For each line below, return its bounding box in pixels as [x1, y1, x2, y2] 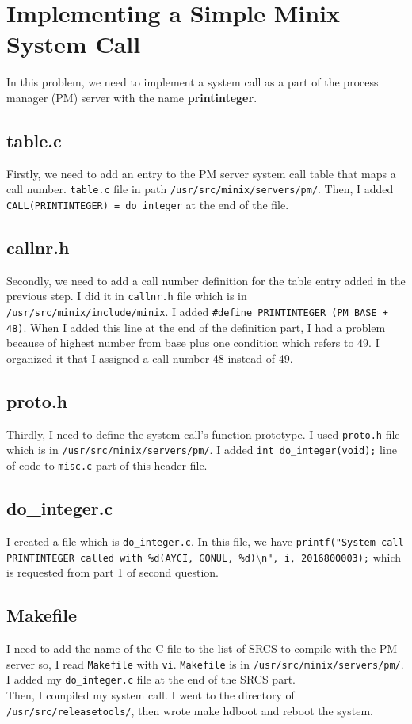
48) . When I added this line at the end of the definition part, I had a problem [6, 318, 386, 335]
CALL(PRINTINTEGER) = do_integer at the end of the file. [6, 196, 289, 212]
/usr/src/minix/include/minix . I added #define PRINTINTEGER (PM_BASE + [6, 303, 388, 320]
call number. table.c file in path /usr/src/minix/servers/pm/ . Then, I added [6, 181, 394, 197]
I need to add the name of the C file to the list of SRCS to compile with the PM [6, 640, 398, 657]
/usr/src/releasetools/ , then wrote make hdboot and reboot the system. [6, 702, 374, 718]
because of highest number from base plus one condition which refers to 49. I [6, 334, 380, 351]
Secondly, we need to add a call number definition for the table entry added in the [6, 272, 406, 288]
